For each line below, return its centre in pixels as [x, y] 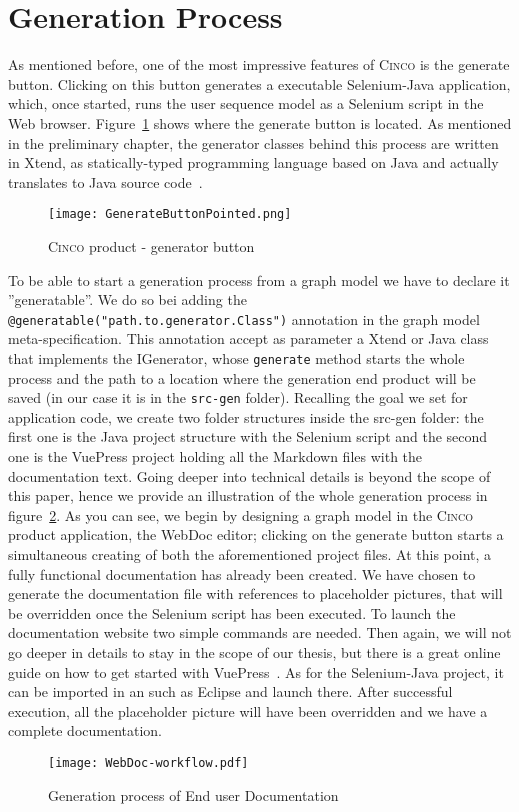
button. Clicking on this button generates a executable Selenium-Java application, [259, 83]
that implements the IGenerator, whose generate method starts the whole [236, 357]
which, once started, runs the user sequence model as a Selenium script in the [246, 103]
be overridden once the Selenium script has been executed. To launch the [232, 612]
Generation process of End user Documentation [193, 794]
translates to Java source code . [105, 181]
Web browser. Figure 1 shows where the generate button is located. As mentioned [260, 122]
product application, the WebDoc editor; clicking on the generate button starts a [256, 534]
